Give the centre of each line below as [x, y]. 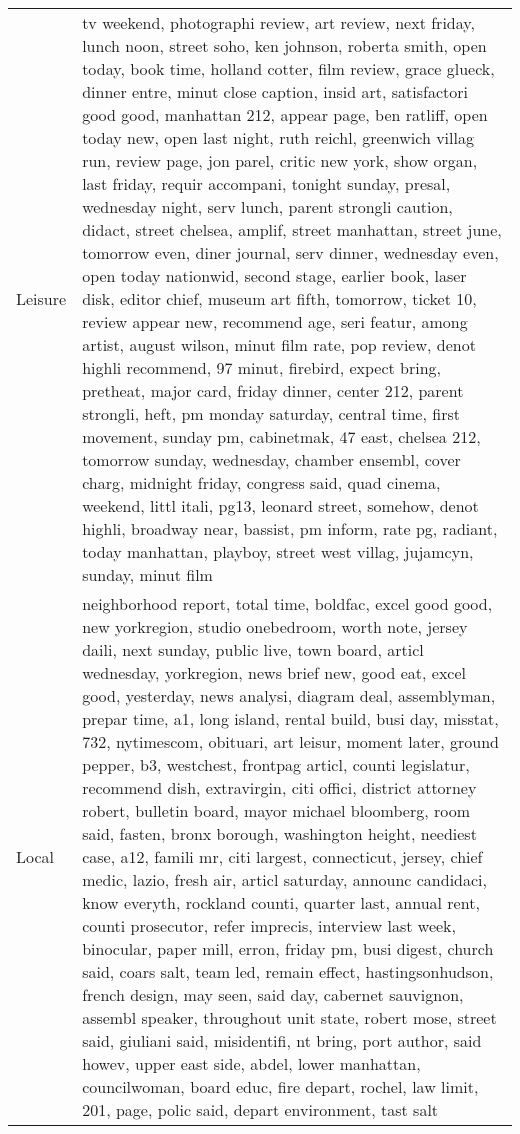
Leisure [41, 298]
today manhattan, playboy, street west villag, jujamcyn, [278, 551]
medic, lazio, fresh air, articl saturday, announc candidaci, [284, 879]
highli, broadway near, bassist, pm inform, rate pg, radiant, [290, 528]
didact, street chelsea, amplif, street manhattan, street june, [292, 229]
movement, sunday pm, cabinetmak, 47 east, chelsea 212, [281, 436]
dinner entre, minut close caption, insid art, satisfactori [275, 91]
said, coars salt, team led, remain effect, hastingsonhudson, [288, 971]
